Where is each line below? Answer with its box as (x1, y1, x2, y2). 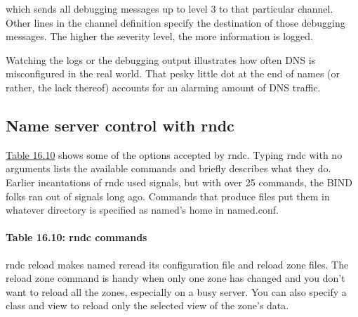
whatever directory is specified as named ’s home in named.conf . (6, 202, 279, 217)
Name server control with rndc (6, 114, 234, 136)
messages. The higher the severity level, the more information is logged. (6, 29, 313, 44)
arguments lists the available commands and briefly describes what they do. (6, 161, 331, 176)
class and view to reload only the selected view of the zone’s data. (6, 298, 289, 313)
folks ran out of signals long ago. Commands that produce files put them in (6, 188, 330, 203)
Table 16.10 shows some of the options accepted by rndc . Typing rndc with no (6, 147, 343, 162)
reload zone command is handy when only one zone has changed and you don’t (6, 271, 345, 285)
